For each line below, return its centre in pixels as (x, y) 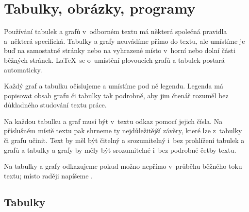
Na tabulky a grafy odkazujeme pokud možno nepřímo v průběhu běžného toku (123, 166)
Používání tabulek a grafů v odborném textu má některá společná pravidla (116, 31)
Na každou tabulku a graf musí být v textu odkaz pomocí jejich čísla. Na (113, 121)
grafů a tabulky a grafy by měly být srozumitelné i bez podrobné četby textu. (120, 150)
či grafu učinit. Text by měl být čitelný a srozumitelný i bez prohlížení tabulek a (124, 140)
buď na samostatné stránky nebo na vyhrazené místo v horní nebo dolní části (120, 50)
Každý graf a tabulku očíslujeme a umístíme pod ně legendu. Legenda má (114, 86)
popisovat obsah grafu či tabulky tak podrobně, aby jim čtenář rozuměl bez (116, 95)
